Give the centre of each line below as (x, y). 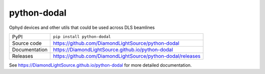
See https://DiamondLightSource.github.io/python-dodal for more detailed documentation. (100, 65)
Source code (27, 43)
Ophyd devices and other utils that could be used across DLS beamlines (82, 27)
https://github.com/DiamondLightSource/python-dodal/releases (127, 56)
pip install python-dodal (82, 37)
